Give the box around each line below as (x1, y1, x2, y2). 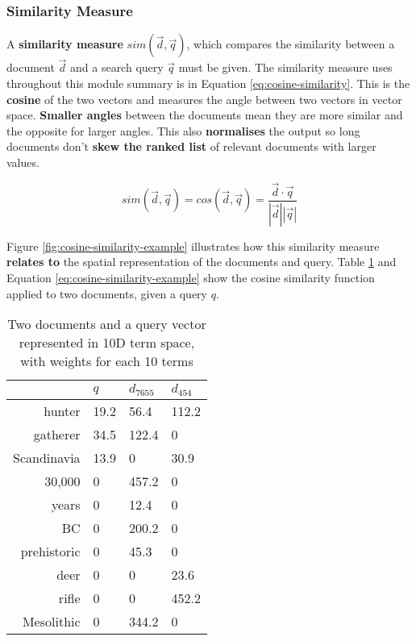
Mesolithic (22, 612, 81, 631)
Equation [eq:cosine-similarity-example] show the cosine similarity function (6, 268, 375, 285)
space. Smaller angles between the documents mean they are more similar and (6, 106, 403, 123)
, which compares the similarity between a (186, 35, 395, 52)
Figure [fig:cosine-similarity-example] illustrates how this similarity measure (6, 237, 380, 254)
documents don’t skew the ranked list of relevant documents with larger (6, 138, 376, 155)
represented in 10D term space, (19, 333, 195, 352)
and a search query (70, 59, 164, 76)
